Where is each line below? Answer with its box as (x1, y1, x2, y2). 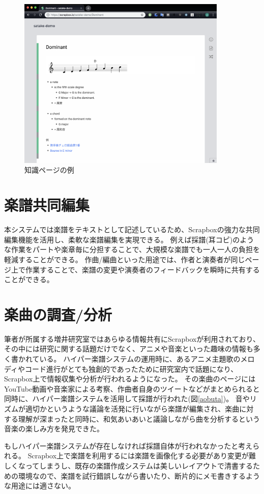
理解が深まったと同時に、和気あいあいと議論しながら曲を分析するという (18, 413, 260, 424)
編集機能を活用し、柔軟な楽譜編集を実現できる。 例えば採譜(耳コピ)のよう (4, 234, 254, 244)
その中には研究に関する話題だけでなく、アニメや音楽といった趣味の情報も (4, 343, 253, 354)
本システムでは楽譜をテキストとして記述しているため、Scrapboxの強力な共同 (4, 224, 260, 235)
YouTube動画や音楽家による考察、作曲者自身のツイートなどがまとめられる (4, 383, 253, 394)
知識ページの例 (24, 164, 74, 175)
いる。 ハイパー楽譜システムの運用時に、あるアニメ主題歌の (39, 353, 241, 364)
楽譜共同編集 (4, 195, 90, 215)
